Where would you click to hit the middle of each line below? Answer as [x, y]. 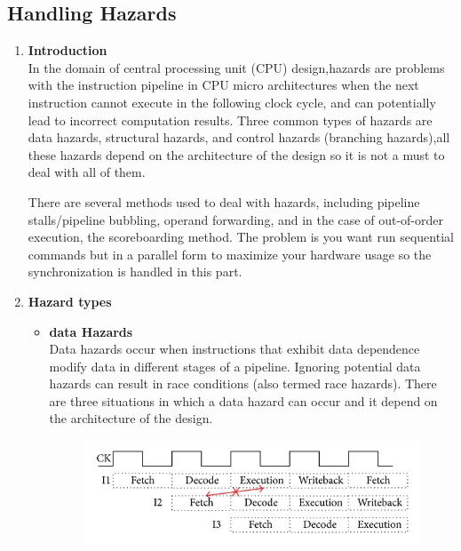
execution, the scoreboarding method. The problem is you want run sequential [241, 237]
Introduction [68, 50]
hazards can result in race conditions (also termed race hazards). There [243, 383]
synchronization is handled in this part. [135, 272]
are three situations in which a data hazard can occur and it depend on [243, 400]
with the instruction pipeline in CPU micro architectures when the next [223, 85]
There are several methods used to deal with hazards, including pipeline [224, 201]
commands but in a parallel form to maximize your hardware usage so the [230, 254]
